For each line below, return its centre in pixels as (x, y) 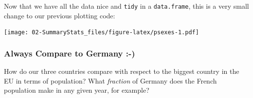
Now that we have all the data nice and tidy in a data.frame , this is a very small (126, 6)
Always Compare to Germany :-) (70, 53)
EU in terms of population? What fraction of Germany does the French (110, 80)
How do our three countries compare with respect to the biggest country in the (122, 71)
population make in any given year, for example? (77, 90)
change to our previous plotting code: (60, 15)
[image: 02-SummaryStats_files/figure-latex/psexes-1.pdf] (101, 33)
